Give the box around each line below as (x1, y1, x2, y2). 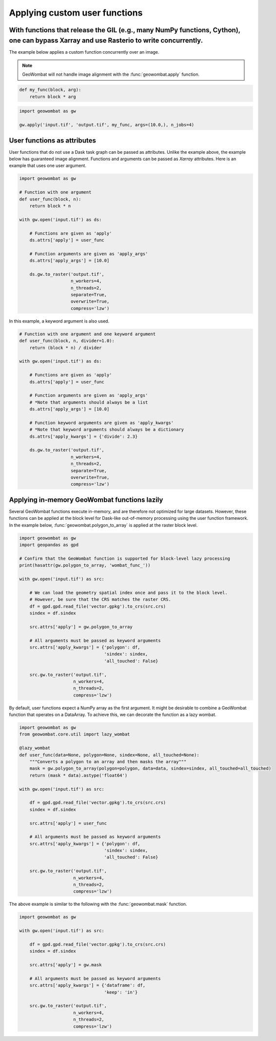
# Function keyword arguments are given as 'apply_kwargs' (29, 420, 174, 426)
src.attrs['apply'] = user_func (29, 820, 107, 826)
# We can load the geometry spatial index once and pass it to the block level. (29, 590, 228, 595)
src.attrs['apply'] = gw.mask (29, 962, 102, 968)
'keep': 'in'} (104, 989, 138, 995)
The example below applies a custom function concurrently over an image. (9, 49, 159, 55)
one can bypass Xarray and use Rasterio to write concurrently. (9, 36, 203, 44)
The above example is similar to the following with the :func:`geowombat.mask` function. (9, 901, 187, 907)
